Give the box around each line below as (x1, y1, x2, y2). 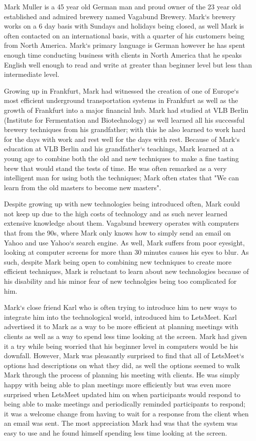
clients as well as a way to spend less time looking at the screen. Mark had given (4, 331, 247, 341)
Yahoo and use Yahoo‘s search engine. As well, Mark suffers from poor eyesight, (4, 237, 245, 247)
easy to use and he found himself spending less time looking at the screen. (4, 427, 227, 438)
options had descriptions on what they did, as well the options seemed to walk (4, 360, 240, 370)
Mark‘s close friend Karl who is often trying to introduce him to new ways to (4, 302, 237, 312)
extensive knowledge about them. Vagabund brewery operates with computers (4, 218, 239, 228)
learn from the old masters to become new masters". (4, 182, 161, 192)
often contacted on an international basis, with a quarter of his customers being (4, 30, 245, 40)
